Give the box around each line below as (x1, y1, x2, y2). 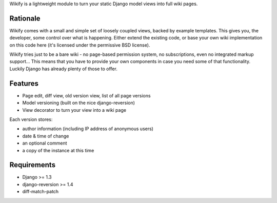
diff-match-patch (22, 189, 59, 195)
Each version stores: (9, 116, 53, 123)
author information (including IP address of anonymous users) (22, 126, 154, 132)
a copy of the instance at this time (22, 147, 94, 153)
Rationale (9, 14, 41, 23)
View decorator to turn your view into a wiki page (22, 107, 127, 113)
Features (9, 79, 38, 88)
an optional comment (22, 140, 67, 146)
